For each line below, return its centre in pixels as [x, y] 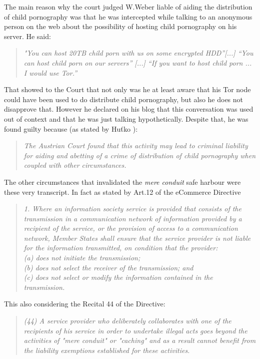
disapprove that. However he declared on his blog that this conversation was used [129, 109]
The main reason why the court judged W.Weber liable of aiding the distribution [128, 7]
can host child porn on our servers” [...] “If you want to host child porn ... [138, 62]
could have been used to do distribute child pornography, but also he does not [124, 99]
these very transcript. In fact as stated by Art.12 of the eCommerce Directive [122, 192]
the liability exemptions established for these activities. [107, 350]
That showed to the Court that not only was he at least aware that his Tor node [127, 89]
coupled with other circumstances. [75, 165]
